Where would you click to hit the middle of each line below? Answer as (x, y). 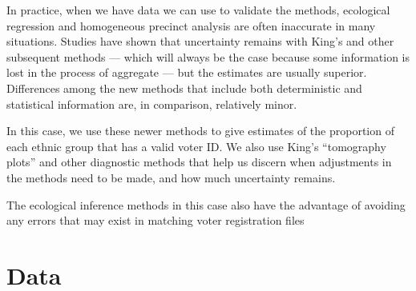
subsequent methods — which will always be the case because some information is (208, 56)
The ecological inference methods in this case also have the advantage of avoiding (206, 204)
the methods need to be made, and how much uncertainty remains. (171, 177)
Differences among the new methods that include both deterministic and (184, 88)
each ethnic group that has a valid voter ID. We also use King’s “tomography (196, 146)
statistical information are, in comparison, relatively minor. (152, 104)
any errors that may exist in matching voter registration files (155, 220)
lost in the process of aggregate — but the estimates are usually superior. (187, 72)
